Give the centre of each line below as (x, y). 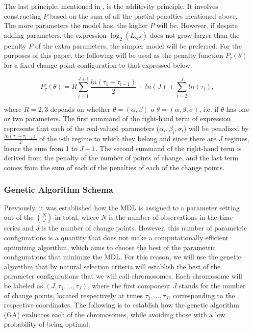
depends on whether (80, 109)
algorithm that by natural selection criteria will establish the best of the (112, 266)
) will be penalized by (216, 128)
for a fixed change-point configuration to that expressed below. (98, 64)
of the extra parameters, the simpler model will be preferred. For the (138, 45)
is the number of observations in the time (171, 217)
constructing (23, 15)
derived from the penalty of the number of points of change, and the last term (121, 158)
